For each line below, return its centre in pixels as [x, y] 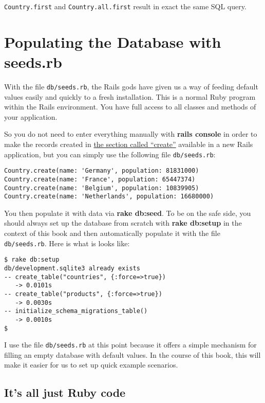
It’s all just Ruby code [65, 392]
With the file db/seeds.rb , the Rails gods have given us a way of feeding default [131, 86]
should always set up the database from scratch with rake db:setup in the [123, 223]
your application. [31, 116]
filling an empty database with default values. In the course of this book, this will [132, 354]
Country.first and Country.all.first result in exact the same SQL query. [125, 6]
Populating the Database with [113, 41]
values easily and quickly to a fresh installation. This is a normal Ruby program [130, 96]
